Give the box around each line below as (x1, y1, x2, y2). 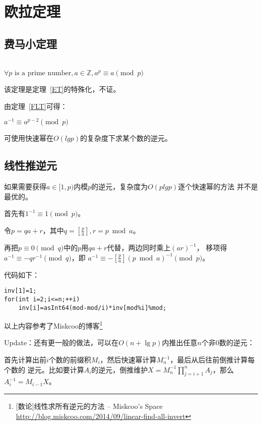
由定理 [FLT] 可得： (4, 100, 68, 111)
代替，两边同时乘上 (107, 242, 171, 253)
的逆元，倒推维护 (91, 364, 148, 375)
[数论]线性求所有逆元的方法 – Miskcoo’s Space (16, 401, 163, 411)
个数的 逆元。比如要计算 (4, 364, 84, 375)
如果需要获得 (4, 181, 46, 192)
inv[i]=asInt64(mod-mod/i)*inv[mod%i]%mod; (18, 304, 167, 311)
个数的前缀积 (48, 354, 91, 365)
